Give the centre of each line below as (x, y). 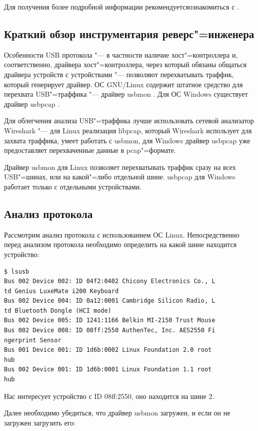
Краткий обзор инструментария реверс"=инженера (129, 33)
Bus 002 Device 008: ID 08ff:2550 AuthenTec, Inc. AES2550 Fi (110, 331)
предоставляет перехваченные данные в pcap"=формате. (90, 150)
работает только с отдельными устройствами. (73, 186)
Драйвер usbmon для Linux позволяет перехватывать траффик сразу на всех (120, 167)
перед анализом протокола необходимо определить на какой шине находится (120, 244)
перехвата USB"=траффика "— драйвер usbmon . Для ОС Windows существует (126, 94)
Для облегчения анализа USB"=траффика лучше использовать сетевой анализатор (129, 121)
